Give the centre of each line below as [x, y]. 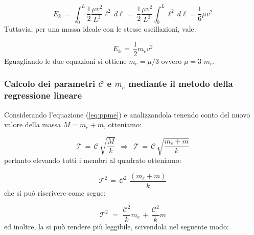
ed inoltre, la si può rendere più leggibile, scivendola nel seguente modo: [117, 227]
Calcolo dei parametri [50, 84]
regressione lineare [43, 95]
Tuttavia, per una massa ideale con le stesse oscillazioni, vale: [100, 29]
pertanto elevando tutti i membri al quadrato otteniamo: [93, 160]
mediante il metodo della [181, 84]
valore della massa [33, 124]
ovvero [171, 61]
